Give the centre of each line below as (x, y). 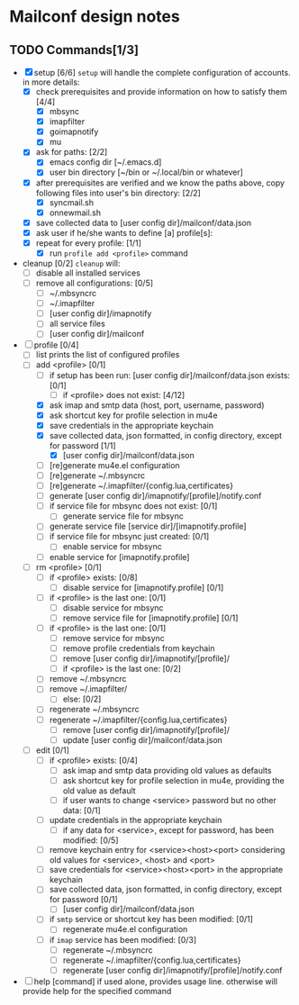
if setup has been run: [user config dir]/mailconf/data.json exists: (170, 375)
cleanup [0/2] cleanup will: (71, 263)
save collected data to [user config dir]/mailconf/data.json (144, 222)
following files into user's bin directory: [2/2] (118, 193)
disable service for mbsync (113, 607)
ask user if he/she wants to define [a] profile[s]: (124, 232)
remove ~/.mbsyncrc (88, 679)
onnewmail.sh (75, 213)
